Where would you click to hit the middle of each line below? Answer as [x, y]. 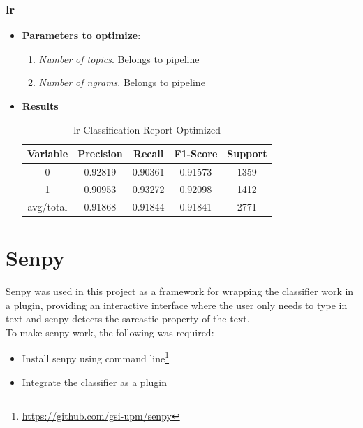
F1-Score [196, 154]
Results [40, 106]
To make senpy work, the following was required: [110, 332]
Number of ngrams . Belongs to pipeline [122, 82]
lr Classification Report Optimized [147, 129]
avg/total [47, 206]
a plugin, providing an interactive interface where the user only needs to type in [177, 305]
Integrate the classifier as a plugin [94, 381]
